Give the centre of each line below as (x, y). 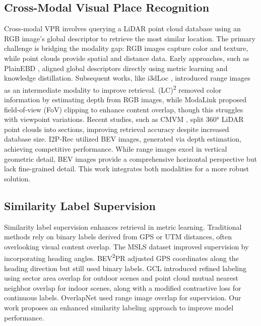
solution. (17, 178)
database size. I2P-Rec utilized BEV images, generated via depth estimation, (123, 139)
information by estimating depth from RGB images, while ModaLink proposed (125, 100)
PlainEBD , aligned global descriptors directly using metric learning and (116, 68)
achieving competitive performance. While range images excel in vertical (116, 148)
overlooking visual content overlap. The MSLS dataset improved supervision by (126, 246)
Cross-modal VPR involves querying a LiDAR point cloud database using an (122, 28)
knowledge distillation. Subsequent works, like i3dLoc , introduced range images (127, 78)
